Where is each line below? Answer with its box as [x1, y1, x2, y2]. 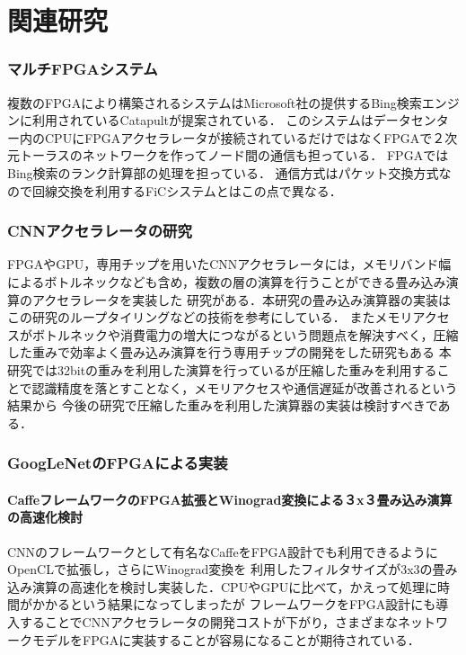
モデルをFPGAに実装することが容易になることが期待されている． [31, 630, 420, 649]
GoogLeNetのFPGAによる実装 [7, 452, 228, 474]
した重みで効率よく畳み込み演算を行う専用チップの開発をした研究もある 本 [7, 343, 452, 362]
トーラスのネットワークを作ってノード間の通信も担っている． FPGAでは [19, 146, 449, 165]
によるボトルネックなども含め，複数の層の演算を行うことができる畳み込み [7, 272, 446, 291]
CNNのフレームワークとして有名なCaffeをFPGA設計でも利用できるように [7, 542, 438, 561]
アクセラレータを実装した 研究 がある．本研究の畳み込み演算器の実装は [31, 290, 451, 309]
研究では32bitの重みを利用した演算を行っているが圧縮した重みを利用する [7, 360, 437, 379]
